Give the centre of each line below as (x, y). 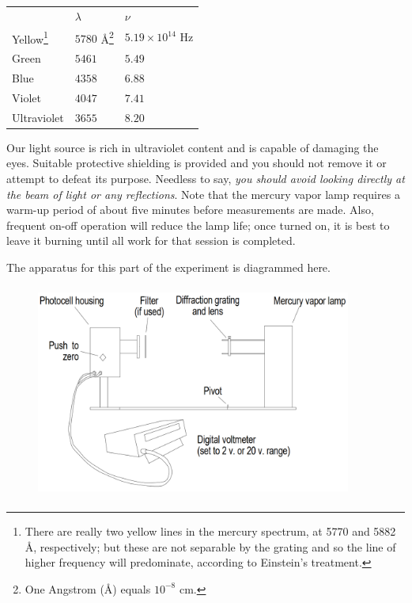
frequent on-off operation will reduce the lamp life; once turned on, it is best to (198, 225)
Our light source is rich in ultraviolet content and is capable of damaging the (193, 147)
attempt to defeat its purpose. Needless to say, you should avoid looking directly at (206, 178)
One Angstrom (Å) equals (88, 588)
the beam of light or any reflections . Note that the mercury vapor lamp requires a (203, 194)
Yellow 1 (30, 37)
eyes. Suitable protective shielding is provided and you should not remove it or (197, 163)
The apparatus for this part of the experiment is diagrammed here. (168, 267)
